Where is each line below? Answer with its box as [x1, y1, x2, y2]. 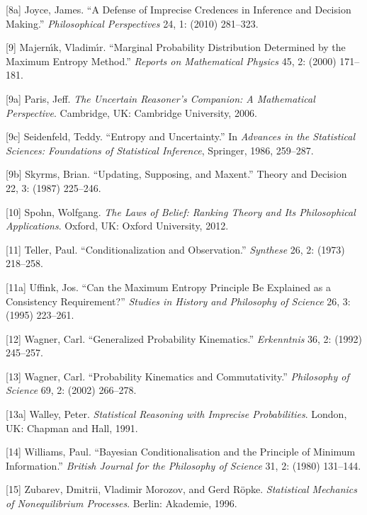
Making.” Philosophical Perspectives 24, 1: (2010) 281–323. [6, 16, 259, 30]
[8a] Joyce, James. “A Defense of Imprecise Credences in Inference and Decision [6, 2, 351, 16]
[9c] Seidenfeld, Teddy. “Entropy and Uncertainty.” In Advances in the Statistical [6, 129, 356, 144]
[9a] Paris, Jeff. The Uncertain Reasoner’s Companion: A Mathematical [6, 91, 315, 106]
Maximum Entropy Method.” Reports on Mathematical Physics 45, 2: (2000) [6, 53, 337, 68]
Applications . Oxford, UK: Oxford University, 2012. [6, 218, 229, 233]
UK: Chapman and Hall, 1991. [6, 420, 138, 435]
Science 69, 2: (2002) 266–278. [6, 383, 137, 397]
